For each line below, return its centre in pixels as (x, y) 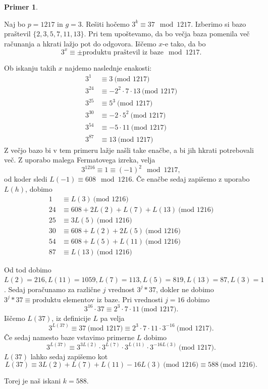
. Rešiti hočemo (105, 23)
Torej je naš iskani (33, 381)
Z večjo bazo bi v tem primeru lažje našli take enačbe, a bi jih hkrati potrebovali (129, 150)
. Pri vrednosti (140, 299)
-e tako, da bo (184, 43)
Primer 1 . (21, 7)
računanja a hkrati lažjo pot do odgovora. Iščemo (80, 43)
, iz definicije (71, 318)
